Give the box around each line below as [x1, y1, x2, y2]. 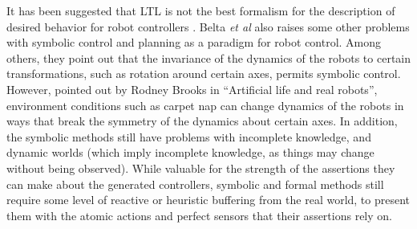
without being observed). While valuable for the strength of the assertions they [6, 159, 395, 176]
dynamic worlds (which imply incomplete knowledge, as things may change [6, 144, 374, 161]
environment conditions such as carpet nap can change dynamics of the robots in [6, 96, 404, 113]
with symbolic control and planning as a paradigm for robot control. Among [6, 34, 382, 51]
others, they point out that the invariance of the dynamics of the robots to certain [6, 49, 411, 66]
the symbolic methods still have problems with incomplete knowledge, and [6, 128, 371, 145]
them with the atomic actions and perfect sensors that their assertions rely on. [6, 207, 392, 223]
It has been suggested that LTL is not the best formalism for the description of [6, 2, 395, 18]
